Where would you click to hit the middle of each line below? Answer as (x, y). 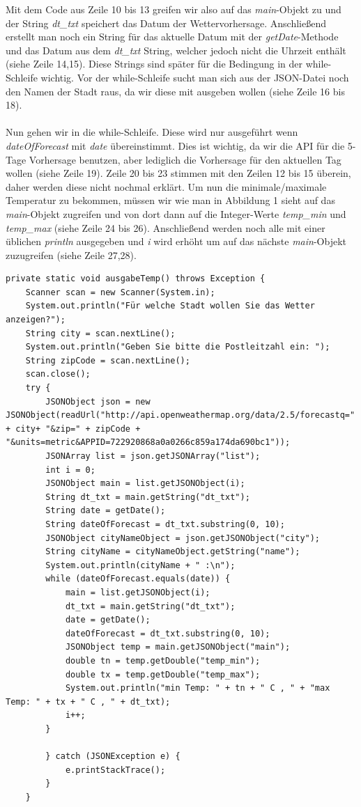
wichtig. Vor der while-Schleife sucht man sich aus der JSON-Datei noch (195, 77)
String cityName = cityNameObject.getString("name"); (173, 552)
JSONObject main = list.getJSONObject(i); (145, 484)
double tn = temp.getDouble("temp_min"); (163, 660)
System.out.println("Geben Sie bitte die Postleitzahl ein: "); (178, 347)
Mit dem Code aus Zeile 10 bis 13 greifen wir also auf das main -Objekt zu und (174, 9)
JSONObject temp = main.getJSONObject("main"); (178, 647)
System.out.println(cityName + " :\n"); (140, 565)
